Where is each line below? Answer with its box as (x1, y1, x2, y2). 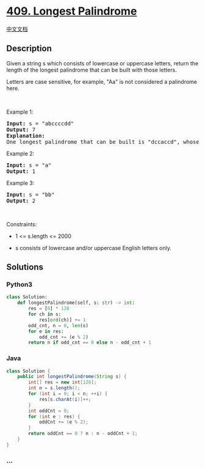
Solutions (6, 262, 44, 273)
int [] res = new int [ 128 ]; (28, 379, 97, 386)
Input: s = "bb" (6, 191, 55, 198)
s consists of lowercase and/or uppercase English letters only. (15, 244, 172, 251)
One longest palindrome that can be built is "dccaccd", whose (6, 138, 200, 145)
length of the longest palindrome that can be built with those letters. (6, 66, 177, 73)
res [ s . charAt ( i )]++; (38, 396, 92, 402)
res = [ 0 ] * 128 (28, 306, 70, 312)
